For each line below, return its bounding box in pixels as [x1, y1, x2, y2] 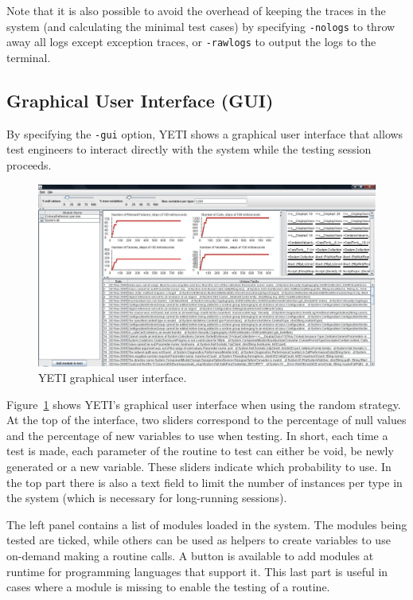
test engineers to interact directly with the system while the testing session [6, 141, 372, 158]
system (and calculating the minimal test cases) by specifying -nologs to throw [6, 18, 395, 34]
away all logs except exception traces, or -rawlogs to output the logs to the [6, 33, 376, 50]
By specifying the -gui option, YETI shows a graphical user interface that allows [6, 125, 403, 142]
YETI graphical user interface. [38, 369, 187, 386]
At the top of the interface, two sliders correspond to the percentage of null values [6, 411, 407, 428]
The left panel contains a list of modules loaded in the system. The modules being [6, 516, 407, 532]
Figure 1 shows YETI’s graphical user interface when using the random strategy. [6, 395, 401, 412]
